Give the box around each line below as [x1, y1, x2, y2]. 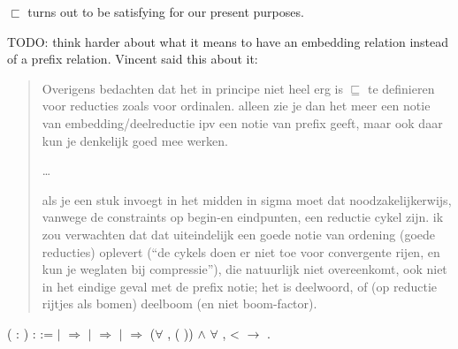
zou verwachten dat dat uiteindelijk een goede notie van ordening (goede [42, 224, 435, 243]
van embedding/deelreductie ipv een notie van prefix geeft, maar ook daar [42, 113, 443, 132]
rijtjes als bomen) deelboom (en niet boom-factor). [42, 294, 317, 313]
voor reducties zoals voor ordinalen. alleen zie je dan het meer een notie [42, 96, 431, 115]
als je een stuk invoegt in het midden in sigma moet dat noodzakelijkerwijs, [42, 190, 452, 209]
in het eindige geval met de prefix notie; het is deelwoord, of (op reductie [42, 277, 438, 295]
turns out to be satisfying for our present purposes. [27, 3, 304, 20]
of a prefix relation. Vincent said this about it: [7, 49, 258, 68]
